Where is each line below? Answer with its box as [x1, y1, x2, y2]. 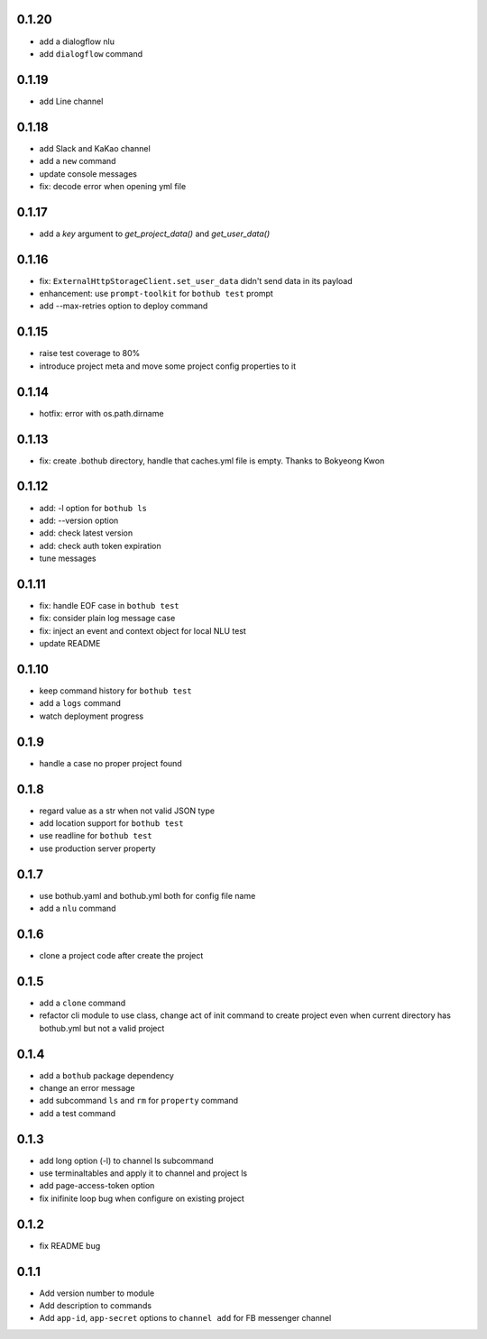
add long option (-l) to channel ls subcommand [39, 1155, 214, 1166]
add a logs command [39, 698, 122, 709]
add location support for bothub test [39, 818, 184, 829]
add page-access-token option [39, 1180, 155, 1191]
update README [39, 638, 101, 649]
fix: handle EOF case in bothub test [39, 600, 179, 610]
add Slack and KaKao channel [39, 142, 151, 153]
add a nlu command [39, 903, 116, 914]
